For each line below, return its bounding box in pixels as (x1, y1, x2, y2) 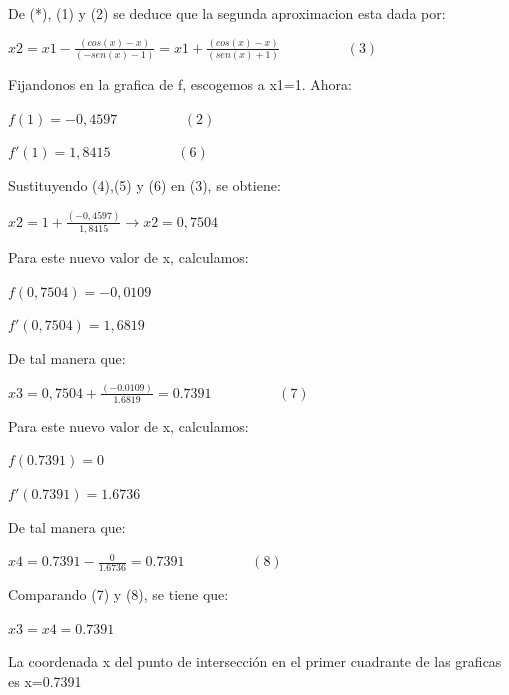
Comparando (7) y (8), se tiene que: (8, 583, 229, 604)
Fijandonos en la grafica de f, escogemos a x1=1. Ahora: (8, 74, 352, 95)
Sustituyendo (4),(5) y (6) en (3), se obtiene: (8, 175, 281, 195)
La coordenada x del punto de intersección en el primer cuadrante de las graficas (8, 651, 502, 672)
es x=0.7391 (8, 670, 82, 691)
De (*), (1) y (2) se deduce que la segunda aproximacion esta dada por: (8, 3, 446, 23)
